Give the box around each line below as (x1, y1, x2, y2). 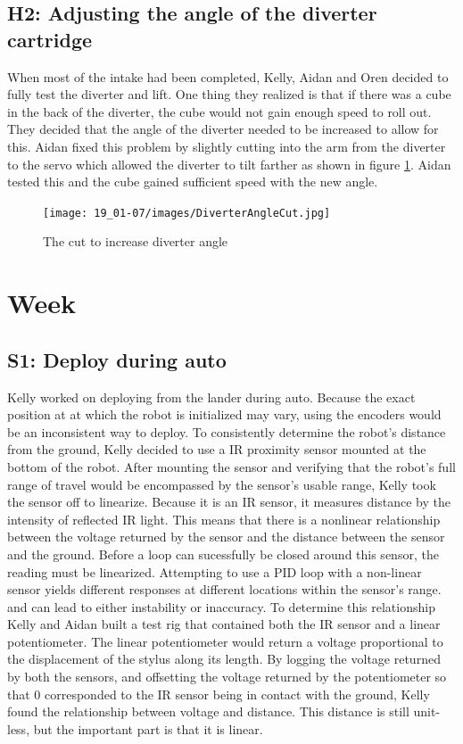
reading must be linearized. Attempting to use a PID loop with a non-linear (7, 562, 422, 581)
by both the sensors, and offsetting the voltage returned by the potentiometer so (7, 667, 447, 686)
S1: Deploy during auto (7, 345, 227, 373)
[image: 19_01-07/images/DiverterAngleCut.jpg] (43, 206, 331, 219)
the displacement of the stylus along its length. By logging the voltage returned (7, 649, 441, 668)
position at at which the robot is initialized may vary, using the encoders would (7, 405, 442, 424)
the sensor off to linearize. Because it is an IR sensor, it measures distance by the (7, 492, 451, 511)
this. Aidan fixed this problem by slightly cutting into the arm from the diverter (7, 136, 446, 155)
